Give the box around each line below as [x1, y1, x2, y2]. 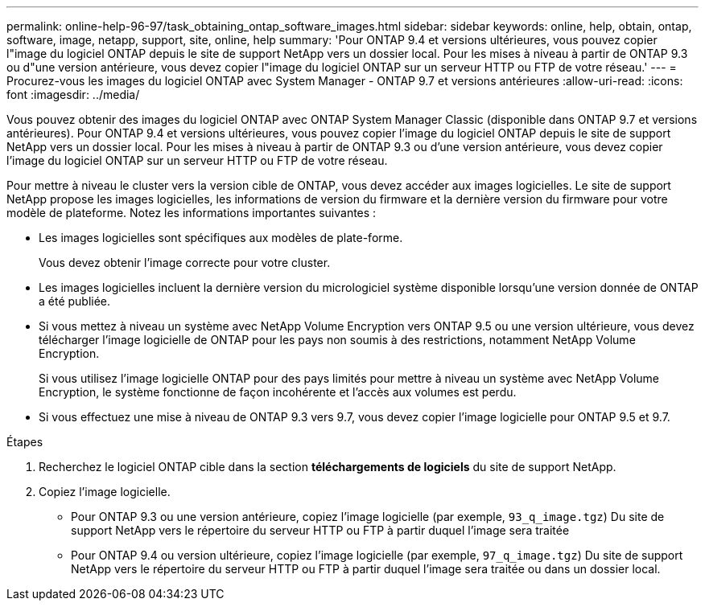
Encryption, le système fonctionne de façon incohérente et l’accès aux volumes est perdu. [39, 385, 517, 399]
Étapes [6, 435, 43, 449]
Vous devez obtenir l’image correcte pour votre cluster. [39, 256, 331, 269]
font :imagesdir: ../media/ [6, 88, 140, 101]
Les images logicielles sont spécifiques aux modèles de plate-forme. [39, 231, 403, 244]
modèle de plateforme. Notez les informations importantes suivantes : [6, 206, 377, 219]
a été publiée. [39, 294, 111, 308]
